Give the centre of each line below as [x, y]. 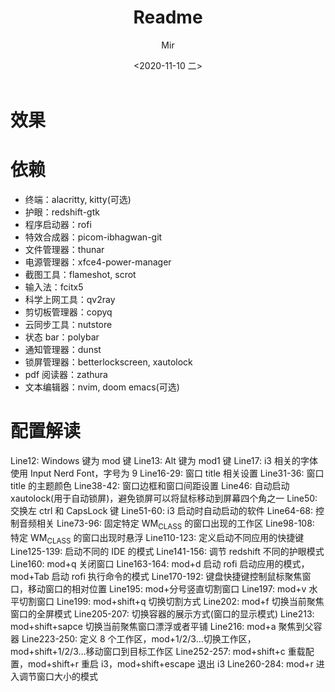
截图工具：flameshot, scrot [80, 274]
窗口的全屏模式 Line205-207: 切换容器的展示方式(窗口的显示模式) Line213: [162, 614]
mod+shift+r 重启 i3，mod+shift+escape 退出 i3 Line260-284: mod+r [170, 664]
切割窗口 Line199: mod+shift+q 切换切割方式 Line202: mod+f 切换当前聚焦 [171, 602]
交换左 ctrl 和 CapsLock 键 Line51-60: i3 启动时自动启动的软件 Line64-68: [162, 510]
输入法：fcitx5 [54, 287]
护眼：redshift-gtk [62, 212]
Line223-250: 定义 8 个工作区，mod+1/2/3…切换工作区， [139, 639]
